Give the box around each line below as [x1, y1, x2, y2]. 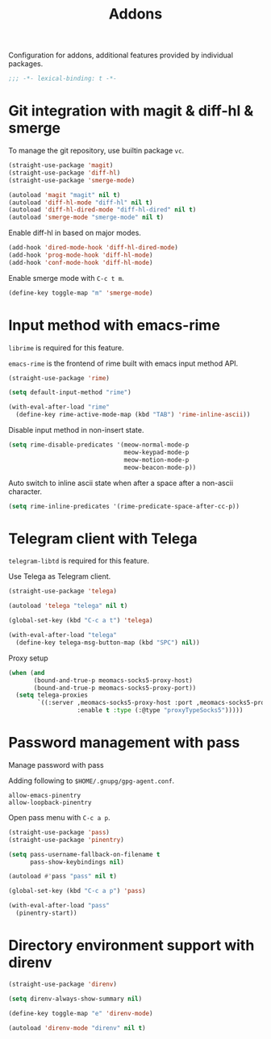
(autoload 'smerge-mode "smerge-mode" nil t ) [8, 213, 164, 222]
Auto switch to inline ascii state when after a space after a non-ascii [8, 478, 234, 488]
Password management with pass [8, 734, 240, 752]
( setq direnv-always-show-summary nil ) [8, 995, 143, 1003]
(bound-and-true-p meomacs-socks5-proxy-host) [33, 676, 194, 685]
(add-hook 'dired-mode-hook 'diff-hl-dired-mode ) [8, 244, 179, 252]
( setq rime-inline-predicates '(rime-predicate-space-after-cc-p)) [8, 502, 240, 510]
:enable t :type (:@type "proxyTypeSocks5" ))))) [77, 706, 244, 714]
